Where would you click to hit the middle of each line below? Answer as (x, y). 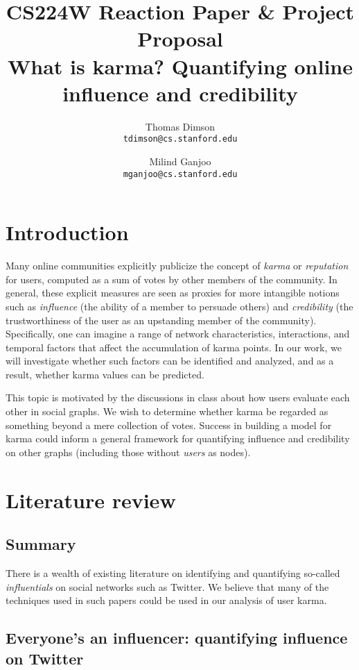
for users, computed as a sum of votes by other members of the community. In (172, 279)
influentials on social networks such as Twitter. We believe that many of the (167, 586)
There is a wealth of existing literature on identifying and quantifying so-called (173, 573)
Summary (41, 544)
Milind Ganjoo (180, 161)
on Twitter (45, 658)
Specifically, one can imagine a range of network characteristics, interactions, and (178, 334)
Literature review (91, 500)
